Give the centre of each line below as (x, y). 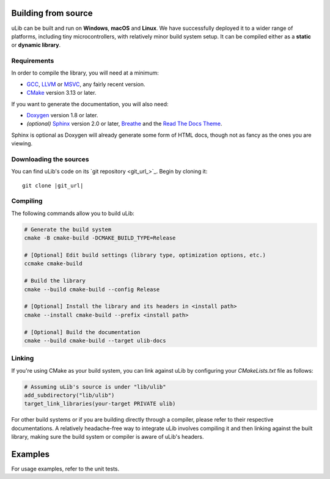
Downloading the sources (50, 159)
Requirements (33, 61)
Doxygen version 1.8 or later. (62, 115)
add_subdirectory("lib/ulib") (69, 395)
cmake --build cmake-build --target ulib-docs (95, 340)
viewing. (22, 144)
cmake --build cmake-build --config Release (92, 289)
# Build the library (55, 281)
